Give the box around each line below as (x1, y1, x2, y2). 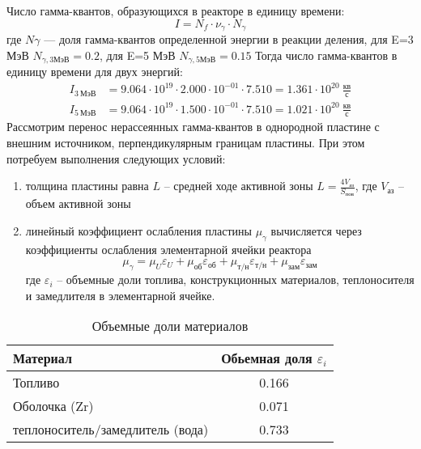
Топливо (13, 373, 60, 392)
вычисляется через (270, 222, 362, 239)
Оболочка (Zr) (13, 396, 94, 416)
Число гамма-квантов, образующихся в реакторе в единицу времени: (6, 2, 345, 19)
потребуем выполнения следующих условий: (6, 150, 226, 167)
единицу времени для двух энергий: (6, 63, 183, 80)
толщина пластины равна (25, 177, 149, 194)
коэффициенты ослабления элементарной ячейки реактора (25, 240, 312, 257)
